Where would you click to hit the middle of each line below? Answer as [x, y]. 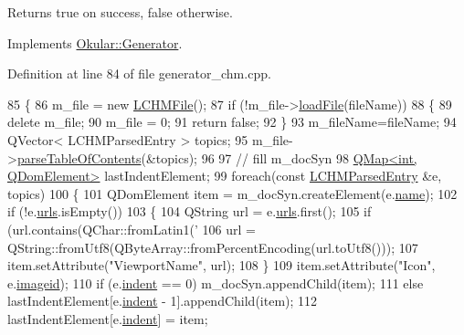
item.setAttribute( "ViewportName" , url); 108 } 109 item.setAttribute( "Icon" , [221, 265]
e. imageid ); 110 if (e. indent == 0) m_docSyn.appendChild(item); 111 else [216, 283]
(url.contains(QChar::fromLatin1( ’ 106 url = [132, 229]
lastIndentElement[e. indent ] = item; [108, 318]
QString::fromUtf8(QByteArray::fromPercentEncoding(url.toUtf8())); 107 [213, 247]
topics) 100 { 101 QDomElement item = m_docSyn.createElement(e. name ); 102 [232, 193]
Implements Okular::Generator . [95, 42]
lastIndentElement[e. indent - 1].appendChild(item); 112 [163, 301]
